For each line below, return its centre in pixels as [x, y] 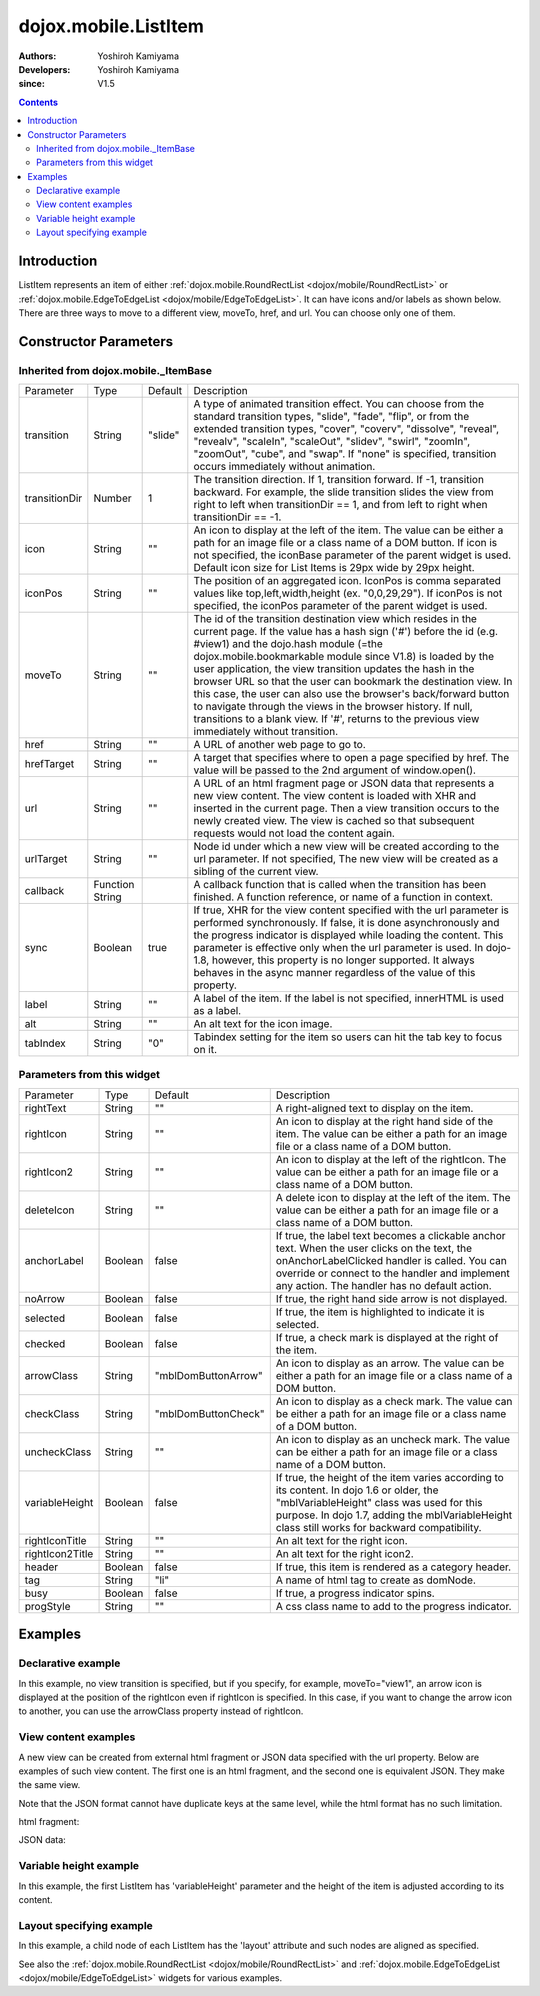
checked [45, 1343]
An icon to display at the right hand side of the [384, 1121]
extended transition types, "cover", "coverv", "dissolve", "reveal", [346, 429]
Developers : [44, 69]
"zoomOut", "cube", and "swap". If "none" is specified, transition [345, 454]
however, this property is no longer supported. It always [343, 960]
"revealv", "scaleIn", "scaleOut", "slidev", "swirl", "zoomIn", [332, 442]
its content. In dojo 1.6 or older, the [357, 1490]
